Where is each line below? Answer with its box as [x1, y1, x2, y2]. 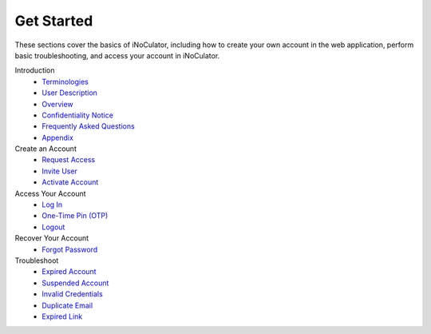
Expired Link [42, 312, 83, 321]
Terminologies [42, 77, 89, 86]
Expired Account [42, 267, 97, 276]
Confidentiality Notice [42, 110, 113, 120]
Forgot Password [42, 245, 98, 254]
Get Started [14, 12, 93, 30]
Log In [42, 200, 63, 209]
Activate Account [42, 177, 99, 187]
